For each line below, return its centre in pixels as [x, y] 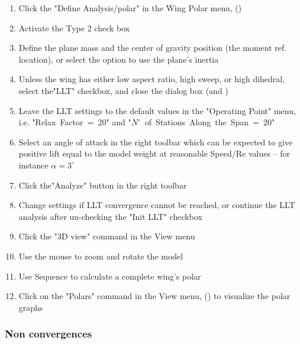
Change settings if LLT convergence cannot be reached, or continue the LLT [157, 205]
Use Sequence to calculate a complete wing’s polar [110, 276]
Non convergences [49, 334]
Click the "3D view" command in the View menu [107, 236]
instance [33, 165]
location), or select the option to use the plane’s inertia [119, 59]
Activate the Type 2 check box [74, 27]
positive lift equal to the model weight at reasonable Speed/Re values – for [154, 153]
